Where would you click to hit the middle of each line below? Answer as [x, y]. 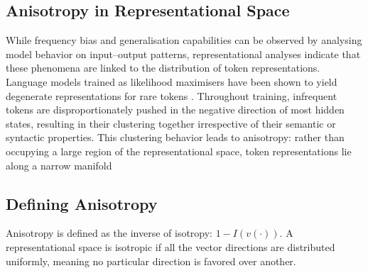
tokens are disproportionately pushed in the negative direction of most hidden [175, 110]
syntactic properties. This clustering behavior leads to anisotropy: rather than [175, 137]
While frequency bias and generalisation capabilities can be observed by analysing [184, 40]
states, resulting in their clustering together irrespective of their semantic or [171, 123]
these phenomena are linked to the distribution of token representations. [163, 68]
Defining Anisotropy [82, 203]
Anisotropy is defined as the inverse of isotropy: [109, 233]
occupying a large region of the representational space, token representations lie [179, 151]
